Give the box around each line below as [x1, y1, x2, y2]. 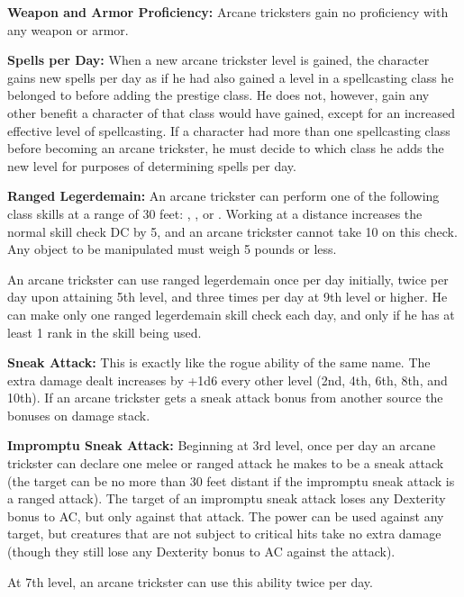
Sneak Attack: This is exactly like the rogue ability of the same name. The [7, 353, 431, 372]
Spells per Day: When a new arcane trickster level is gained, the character [7, 50, 430, 69]
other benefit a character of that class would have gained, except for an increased [7, 103, 456, 122]
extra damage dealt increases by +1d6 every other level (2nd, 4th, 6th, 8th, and [7, 370, 448, 389]
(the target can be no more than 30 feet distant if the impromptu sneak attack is [7, 471, 455, 490]
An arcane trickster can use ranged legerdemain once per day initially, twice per [7, 269, 449, 288]
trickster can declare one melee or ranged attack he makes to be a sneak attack [7, 454, 444, 473]
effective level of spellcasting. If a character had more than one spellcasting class [7, 121, 450, 140]
